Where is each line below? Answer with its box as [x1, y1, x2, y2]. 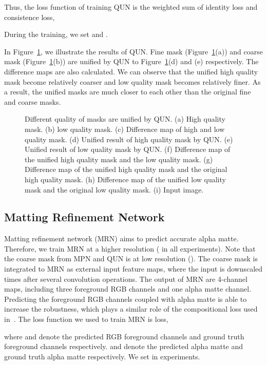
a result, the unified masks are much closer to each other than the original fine [4, 86, 251, 97]
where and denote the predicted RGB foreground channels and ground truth [4, 331, 244, 341]
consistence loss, [4, 11, 55, 22]
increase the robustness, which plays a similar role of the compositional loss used [4, 303, 258, 314]
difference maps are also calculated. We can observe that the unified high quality [4, 66, 258, 76]
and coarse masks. [4, 96, 61, 107]
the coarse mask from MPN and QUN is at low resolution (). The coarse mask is [4, 253, 258, 264]
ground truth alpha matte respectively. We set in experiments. [4, 351, 200, 361]
